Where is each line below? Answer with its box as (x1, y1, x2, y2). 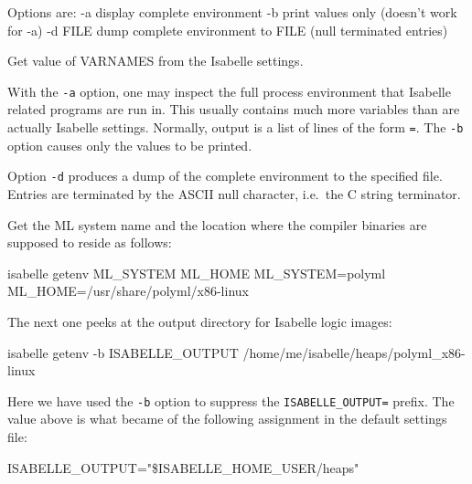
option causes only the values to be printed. (7, 135, 252, 154)
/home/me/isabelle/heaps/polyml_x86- (242, 342, 466, 362)
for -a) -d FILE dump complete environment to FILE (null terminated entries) (7, 20, 448, 39)
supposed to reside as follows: (7, 233, 172, 252)
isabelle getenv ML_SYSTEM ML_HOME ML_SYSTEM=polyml (7, 263, 386, 282)
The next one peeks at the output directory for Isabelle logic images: (7, 311, 392, 331)
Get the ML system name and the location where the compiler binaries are (7, 215, 427, 234)
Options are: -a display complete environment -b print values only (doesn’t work (7, 3, 457, 21)
